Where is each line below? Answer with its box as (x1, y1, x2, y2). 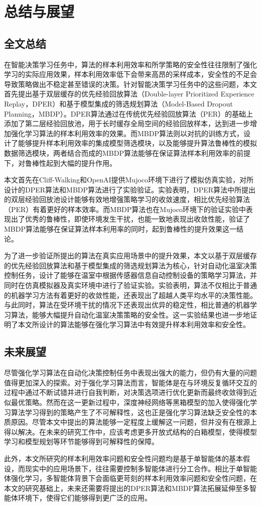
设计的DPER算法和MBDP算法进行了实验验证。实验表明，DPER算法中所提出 (4, 184, 256, 194)
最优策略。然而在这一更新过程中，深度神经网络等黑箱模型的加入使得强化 (11, 397, 250, 407)
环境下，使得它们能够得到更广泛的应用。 (18, 492, 152, 503)
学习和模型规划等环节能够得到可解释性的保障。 (4, 436, 159, 447)
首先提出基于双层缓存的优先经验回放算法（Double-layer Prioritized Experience (4, 88, 254, 99)
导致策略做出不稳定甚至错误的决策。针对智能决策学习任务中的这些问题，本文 (4, 78, 257, 89)
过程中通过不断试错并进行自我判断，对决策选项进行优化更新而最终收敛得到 (4, 387, 250, 397)
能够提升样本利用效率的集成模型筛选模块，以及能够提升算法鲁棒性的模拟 (18, 138, 257, 148)
